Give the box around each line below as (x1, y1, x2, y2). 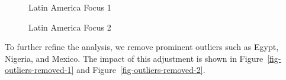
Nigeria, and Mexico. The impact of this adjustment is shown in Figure (5, 52, 263, 64)
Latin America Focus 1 (28, 1, 111, 13)
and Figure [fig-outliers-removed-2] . (76, 64, 205, 76)
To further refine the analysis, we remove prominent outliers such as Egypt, (5, 41, 279, 53)
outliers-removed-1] (5, 64, 74, 76)
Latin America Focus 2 (28, 21, 111, 33)
